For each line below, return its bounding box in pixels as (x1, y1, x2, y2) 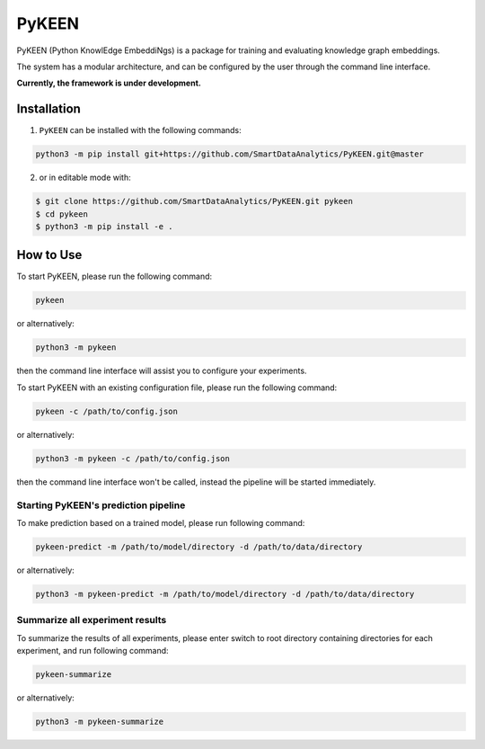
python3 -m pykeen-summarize (35, 716, 164, 727)
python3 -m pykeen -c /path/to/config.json (35, 453, 231, 463)
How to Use (16, 247, 83, 263)
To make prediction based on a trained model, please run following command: (16, 517, 305, 528)
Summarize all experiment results (16, 614, 167, 627)
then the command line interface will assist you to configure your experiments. (16, 365, 307, 377)
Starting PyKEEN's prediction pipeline (16, 499, 186, 512)
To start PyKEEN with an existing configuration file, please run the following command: (16, 382, 338, 393)
